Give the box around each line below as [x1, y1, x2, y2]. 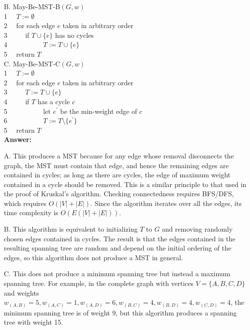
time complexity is [4, 207, 59, 218]
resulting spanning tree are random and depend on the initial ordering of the [4, 243, 232, 253]
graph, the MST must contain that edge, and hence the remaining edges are [4, 160, 229, 170]
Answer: [4, 134, 32, 144]
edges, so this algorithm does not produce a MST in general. [4, 252, 183, 262]
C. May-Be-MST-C [4, 58, 60, 68]
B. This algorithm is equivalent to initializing [4, 224, 138, 234]
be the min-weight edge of [60, 106, 137, 116]
